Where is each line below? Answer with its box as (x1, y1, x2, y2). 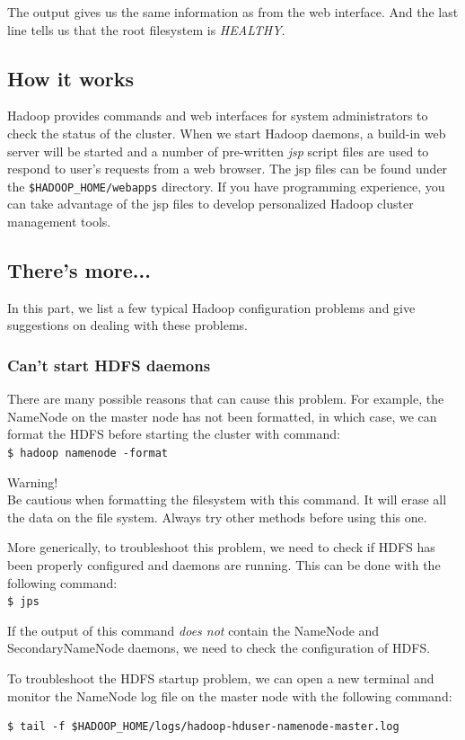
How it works (7, 64, 135, 92)
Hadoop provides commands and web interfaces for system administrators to (7, 106, 428, 125)
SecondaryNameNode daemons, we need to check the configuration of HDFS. (7, 638, 431, 657)
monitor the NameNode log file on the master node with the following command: (7, 686, 452, 705)
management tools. (7, 212, 111, 231)
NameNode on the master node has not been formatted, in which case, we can (7, 406, 437, 425)
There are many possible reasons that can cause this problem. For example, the (7, 389, 444, 408)
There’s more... (7, 256, 151, 283)
